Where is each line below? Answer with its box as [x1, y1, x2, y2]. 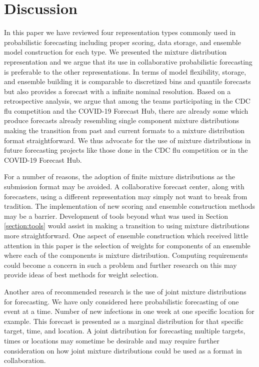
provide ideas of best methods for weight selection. [4, 269, 159, 280]
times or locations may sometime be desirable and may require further [4, 335, 219, 345]
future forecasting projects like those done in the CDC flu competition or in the [4, 145, 248, 155]
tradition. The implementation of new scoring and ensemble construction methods [4, 201, 255, 211]
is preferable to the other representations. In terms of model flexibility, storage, [4, 66, 246, 77]
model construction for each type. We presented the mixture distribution [4, 47, 227, 57]
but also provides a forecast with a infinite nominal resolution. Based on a [4, 86, 231, 96]
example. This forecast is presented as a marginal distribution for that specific [4, 315, 243, 326]
